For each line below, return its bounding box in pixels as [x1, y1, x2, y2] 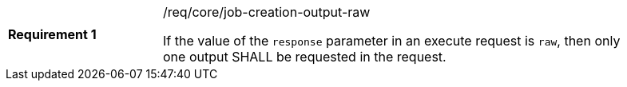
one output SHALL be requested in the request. [163, 49, 446, 65]
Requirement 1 [8, 26, 97, 42]
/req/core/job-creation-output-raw [163, 4, 371, 20]
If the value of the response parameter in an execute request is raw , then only [163, 33, 621, 49]
